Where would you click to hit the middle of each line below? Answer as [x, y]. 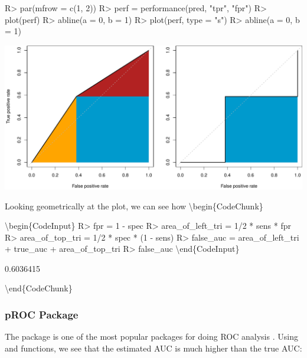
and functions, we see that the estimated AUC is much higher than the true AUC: [153, 348]
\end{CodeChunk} [39, 288]
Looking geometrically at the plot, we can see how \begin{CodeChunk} [134, 206]
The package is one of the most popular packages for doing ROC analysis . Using [151, 336]
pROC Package [42, 314]
